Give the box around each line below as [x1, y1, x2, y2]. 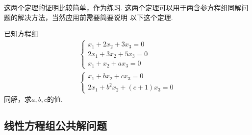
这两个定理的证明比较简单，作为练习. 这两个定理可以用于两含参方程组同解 [4, 2, 242, 12]
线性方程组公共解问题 [4, 118, 107, 133]
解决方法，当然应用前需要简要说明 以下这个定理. [17, 12, 173, 22]
